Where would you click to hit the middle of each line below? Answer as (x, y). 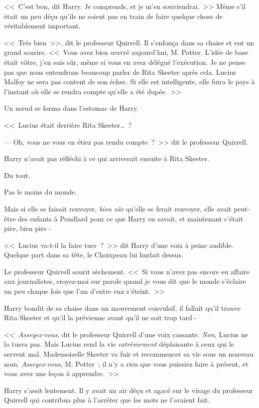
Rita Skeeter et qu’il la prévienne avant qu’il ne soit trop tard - (100, 317)
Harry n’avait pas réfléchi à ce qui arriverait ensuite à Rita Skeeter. (107, 158)
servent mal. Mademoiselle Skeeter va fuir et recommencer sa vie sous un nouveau (129, 354)
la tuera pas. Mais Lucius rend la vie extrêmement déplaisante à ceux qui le (119, 344)
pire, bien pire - (28, 228)
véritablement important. (42, 26)
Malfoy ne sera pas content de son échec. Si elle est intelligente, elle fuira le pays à (129, 82)
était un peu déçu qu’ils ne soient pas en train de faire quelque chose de (113, 16)
